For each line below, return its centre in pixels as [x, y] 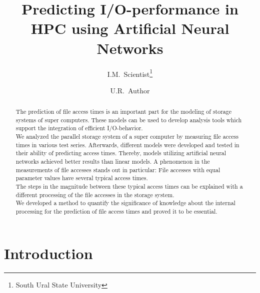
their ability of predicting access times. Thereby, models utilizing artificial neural [121, 153]
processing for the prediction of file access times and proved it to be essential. [116, 211]
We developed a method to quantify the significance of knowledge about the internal [125, 203]
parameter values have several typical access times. [82, 178]
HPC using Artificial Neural [130, 28]
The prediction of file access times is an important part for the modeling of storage [123, 112]
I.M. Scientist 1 [130, 73]
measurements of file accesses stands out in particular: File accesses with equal [118, 169]
